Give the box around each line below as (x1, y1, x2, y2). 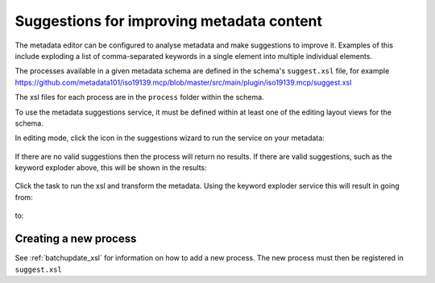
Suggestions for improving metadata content (14, 12, 322, 30)
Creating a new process (14, 232, 137, 246)
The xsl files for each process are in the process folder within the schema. (14, 93, 265, 102)
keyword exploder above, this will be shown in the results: (14, 163, 207, 173)
